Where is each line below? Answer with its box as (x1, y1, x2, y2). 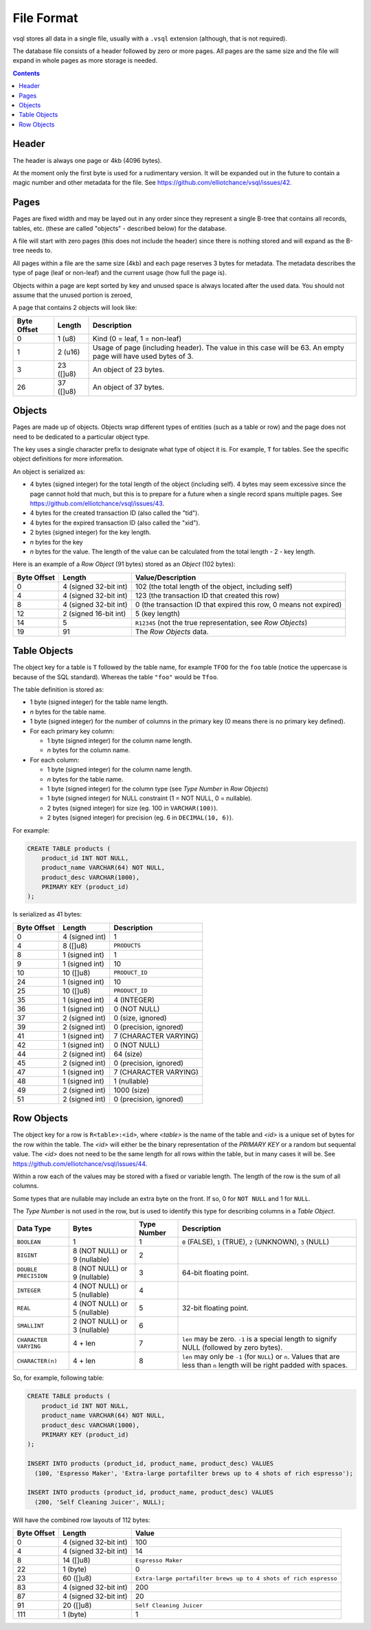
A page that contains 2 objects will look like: (12, 303, 137, 312)
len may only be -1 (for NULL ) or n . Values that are (182, 1352, 340, 1361)
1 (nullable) (113, 1076, 149, 1086)
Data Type (16, 1224, 52, 1233)
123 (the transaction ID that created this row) (135, 591, 280, 600)
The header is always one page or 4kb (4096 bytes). (12, 156, 162, 164)
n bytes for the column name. (47, 746, 131, 754)
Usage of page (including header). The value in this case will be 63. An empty (92, 342, 345, 352)
